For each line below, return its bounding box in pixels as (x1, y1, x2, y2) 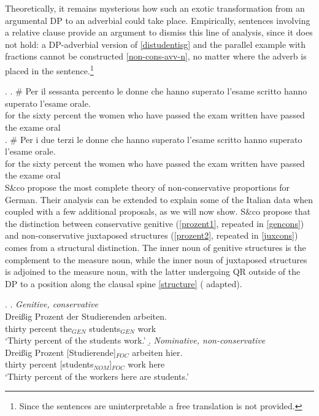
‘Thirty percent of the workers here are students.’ (5, 369, 189, 382)
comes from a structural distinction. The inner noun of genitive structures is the (5, 241, 306, 253)
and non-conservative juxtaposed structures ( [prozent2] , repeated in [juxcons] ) (5, 229, 298, 242)
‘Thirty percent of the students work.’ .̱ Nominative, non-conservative (5, 334, 266, 347)
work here (128, 358, 165, 371)
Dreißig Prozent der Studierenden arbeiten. (5, 309, 167, 322)
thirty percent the (5, 322, 72, 334)
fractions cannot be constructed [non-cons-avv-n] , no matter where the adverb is (5, 50, 307, 63)
